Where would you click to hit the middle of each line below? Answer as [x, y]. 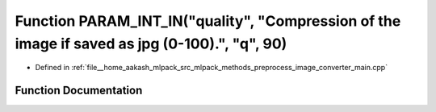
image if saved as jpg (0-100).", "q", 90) [151, 44]
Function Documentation [79, 91]
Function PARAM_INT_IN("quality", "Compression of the [208, 21]
